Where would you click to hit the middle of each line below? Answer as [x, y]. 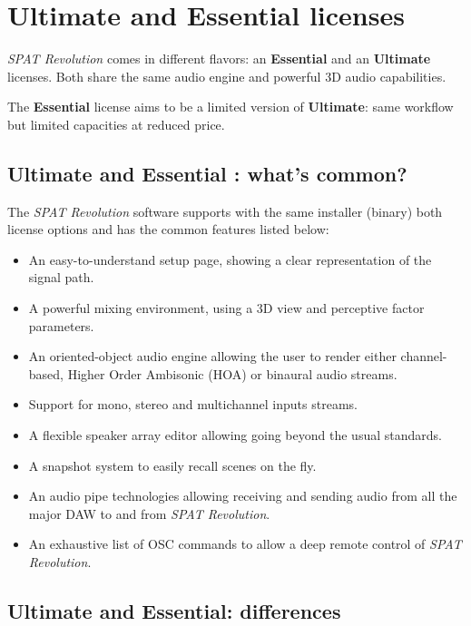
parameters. [61, 325]
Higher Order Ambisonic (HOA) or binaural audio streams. [232, 373]
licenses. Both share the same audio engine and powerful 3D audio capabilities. [227, 76]
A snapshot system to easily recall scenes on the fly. [172, 465]
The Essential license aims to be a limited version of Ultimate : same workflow [231, 107]
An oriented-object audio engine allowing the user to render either [212, 356]
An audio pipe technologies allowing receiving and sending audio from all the [243, 496]
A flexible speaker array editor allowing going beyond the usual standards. [235, 435]
